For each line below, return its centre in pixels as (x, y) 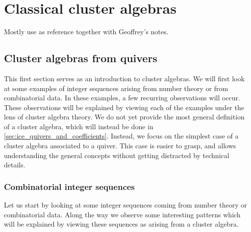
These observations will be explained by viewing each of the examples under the (124, 107)
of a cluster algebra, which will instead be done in (79, 126)
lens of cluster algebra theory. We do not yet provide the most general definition (124, 117)
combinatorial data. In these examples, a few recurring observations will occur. (122, 98)
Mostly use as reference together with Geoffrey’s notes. (86, 32)
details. (15, 165)
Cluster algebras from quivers (81, 58)
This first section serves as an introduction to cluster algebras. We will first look (124, 78)
